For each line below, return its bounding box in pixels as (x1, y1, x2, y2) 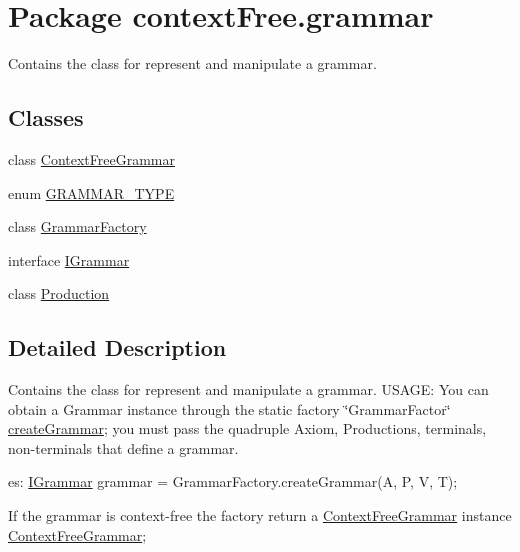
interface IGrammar (8, 249, 130, 270)
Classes (8, 102, 84, 133)
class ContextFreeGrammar (8, 148, 176, 169)
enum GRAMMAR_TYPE (8, 182, 175, 203)
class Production (8, 283, 110, 304)
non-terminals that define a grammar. (8, 437, 239, 458)
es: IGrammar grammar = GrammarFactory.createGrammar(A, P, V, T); (8, 471, 458, 492)
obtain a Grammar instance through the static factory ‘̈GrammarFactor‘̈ (8, 398, 451, 419)
